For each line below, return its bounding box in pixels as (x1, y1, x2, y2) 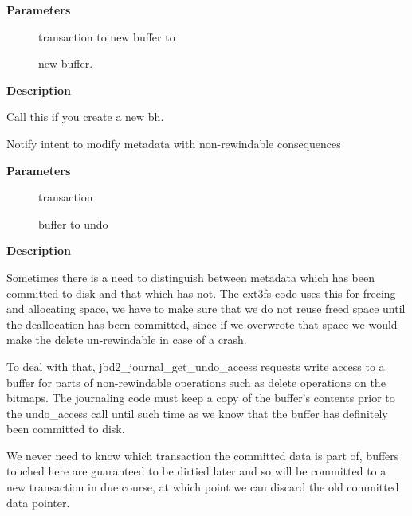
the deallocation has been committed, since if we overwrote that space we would (6, 315, 398, 332)
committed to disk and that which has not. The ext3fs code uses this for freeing (6, 284, 396, 301)
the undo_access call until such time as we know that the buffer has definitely (6, 405, 388, 421)
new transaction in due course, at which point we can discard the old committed (6, 479, 399, 495)
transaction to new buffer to (38, 28, 175, 45)
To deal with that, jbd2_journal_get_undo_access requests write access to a (6, 358, 385, 374)
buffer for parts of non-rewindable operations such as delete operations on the (6, 373, 386, 390)
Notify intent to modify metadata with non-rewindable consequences (6, 135, 341, 151)
